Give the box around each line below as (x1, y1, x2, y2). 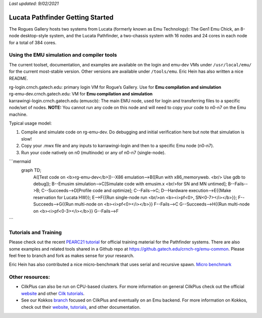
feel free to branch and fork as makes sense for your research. (9, 253, 134, 258)
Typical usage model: (9, 120, 52, 126)
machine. (9, 111, 28, 117)
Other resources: (9, 274, 50, 281)
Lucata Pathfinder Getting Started (9, 13, 114, 21)
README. (9, 75, 29, 81)
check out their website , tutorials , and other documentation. (21, 304, 141, 310)
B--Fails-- (228, 181, 248, 187)
